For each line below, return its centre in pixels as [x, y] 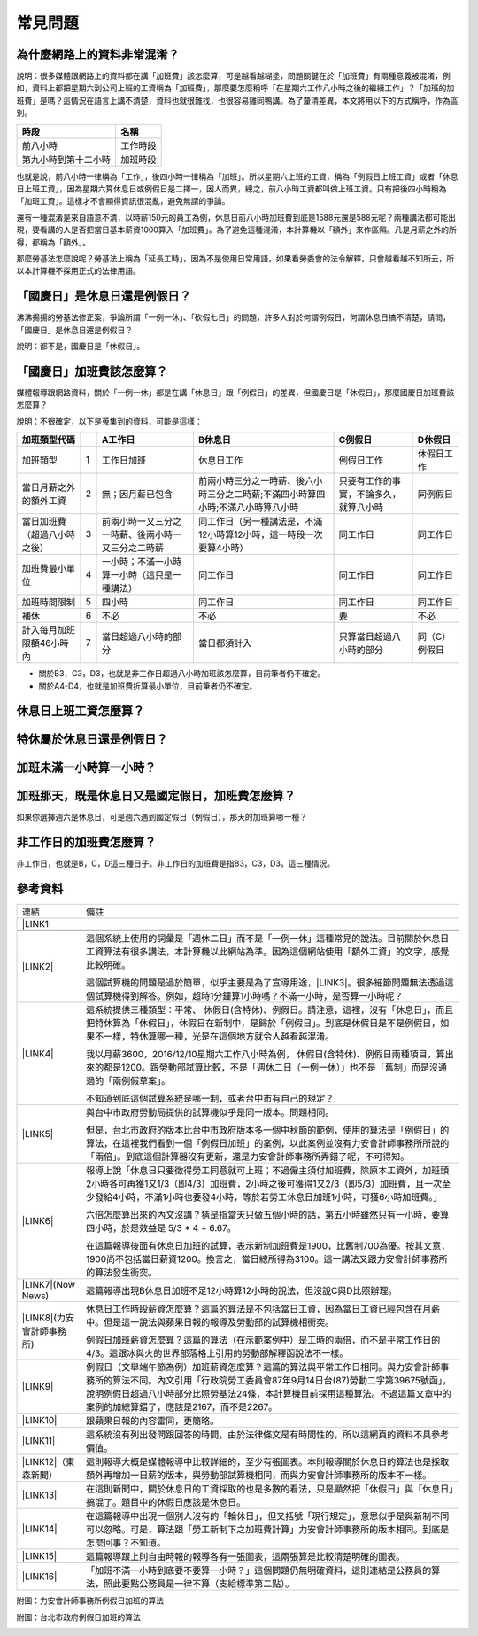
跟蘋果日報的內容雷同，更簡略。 [152, 1421]
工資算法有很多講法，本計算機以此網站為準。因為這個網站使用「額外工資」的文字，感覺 [267, 952]
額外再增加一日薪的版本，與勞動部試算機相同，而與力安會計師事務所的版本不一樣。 [258, 1476]
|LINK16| [39, 1577]
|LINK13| [39, 1495]
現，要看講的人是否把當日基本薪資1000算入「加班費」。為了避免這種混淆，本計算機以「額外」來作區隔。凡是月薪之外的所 [237, 230]
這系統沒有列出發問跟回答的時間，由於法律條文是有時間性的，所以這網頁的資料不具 [258, 1435]
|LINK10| [39, 1421]
